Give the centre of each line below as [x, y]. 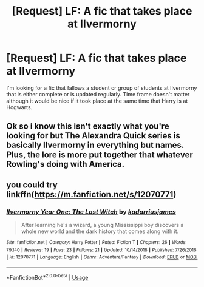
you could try [32, 185]
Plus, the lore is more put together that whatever [100, 155]
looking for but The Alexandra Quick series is [93, 136]
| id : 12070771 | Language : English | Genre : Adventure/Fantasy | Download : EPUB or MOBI [102, 257]
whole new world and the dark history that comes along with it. [100, 231]
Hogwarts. [19, 107]
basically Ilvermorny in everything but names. [95, 145]
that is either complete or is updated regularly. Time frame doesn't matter [98, 94]
